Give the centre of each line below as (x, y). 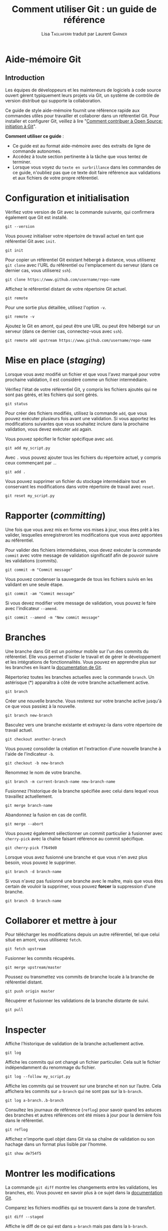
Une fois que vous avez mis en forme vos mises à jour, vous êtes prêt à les (82, 529)
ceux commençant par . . (31, 462)
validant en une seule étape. (34, 584)
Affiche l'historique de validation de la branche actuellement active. (75, 1044)
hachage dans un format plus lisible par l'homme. (56, 1144)
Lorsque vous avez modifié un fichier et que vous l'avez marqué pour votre (83, 374)
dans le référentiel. (25, 1121)
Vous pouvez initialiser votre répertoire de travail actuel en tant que (74, 236)
